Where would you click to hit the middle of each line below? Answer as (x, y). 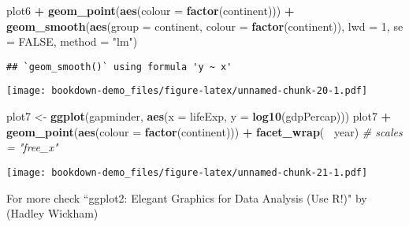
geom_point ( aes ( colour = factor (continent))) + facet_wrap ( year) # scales (204, 131)
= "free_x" (32, 147)
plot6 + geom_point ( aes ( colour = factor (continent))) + (151, 10)
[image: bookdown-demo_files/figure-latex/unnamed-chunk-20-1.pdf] (187, 91)
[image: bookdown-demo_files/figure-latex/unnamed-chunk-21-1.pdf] (187, 172)
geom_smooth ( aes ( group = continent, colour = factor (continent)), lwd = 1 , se (205, 26)
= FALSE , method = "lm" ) (72, 41)
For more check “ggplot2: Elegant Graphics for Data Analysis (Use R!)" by (187, 197)
